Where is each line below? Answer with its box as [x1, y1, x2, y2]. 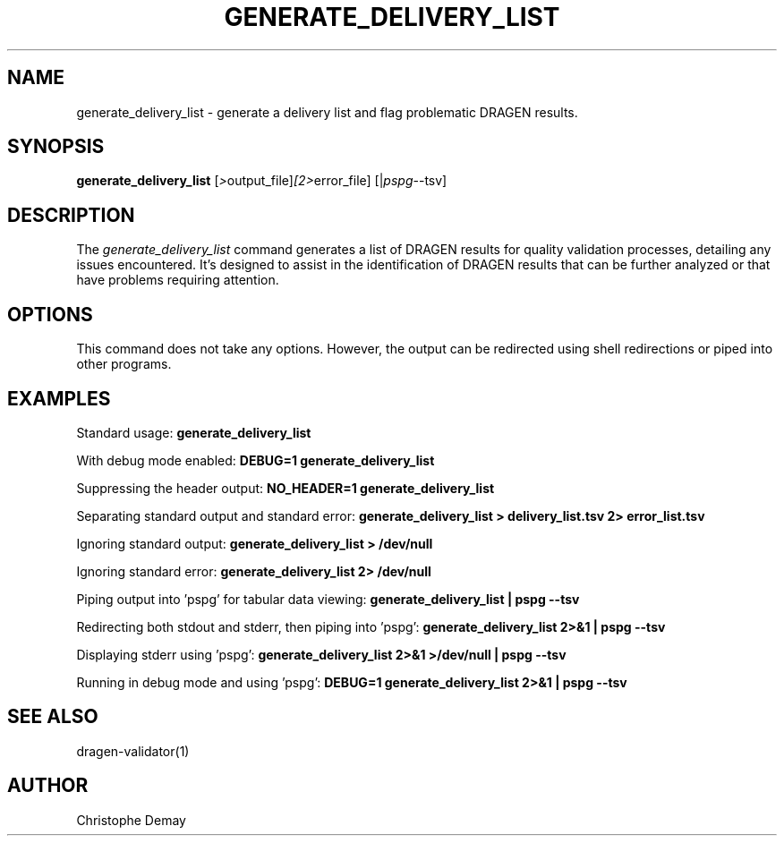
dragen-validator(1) [76, 743, 190, 759]
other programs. [76, 356, 172, 372]
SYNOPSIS [7, 135, 105, 158]
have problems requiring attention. [76, 272, 279, 288]
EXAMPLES [7, 387, 111, 410]
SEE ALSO [7, 705, 98, 728]
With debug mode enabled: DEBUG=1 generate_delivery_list [76, 452, 435, 468]
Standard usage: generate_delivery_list [76, 424, 311, 440]
